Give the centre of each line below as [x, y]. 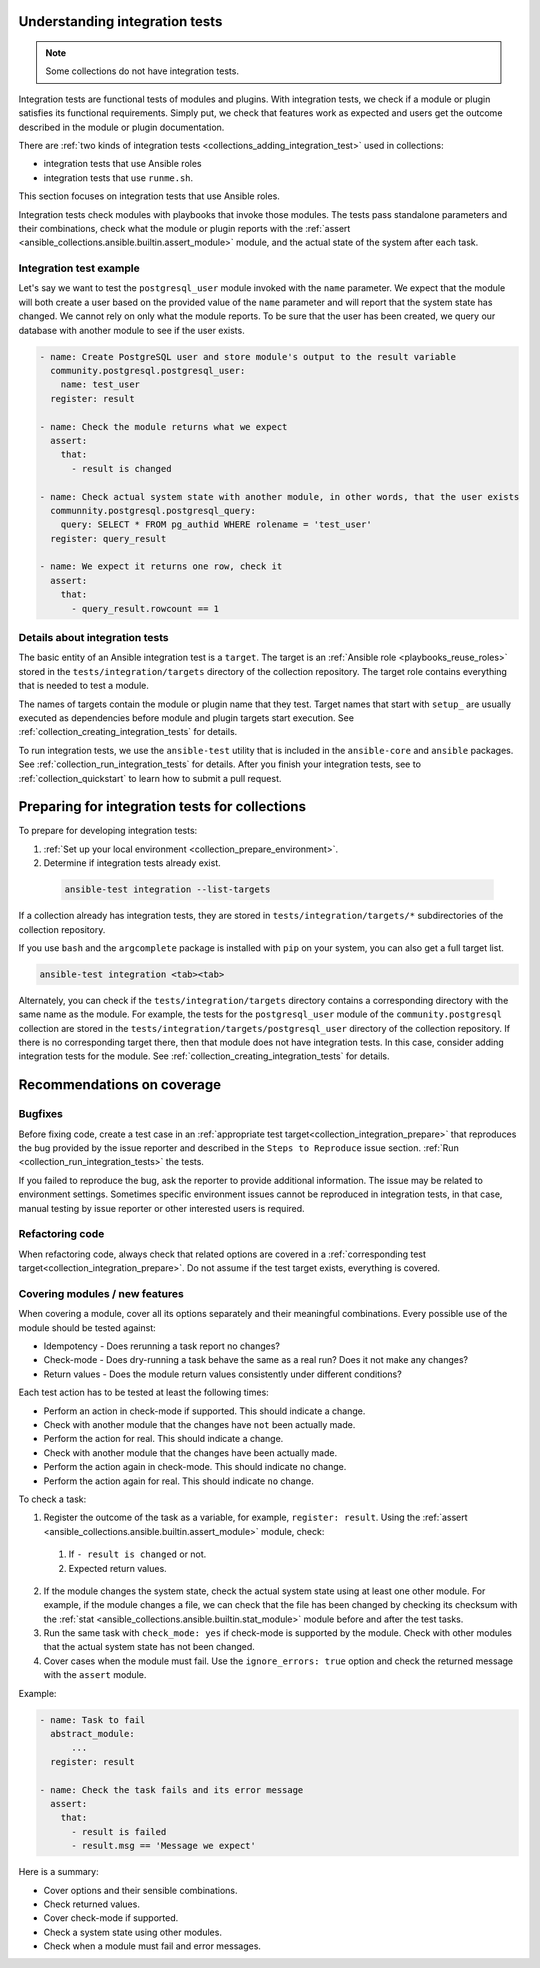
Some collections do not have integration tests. [142, 71]
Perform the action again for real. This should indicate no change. [179, 1481]
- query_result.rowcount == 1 [145, 608]
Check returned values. [91, 1904]
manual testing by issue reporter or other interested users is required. [161, 1208]
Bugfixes [41, 1114]
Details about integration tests [93, 637]
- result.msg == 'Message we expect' [164, 1846]
